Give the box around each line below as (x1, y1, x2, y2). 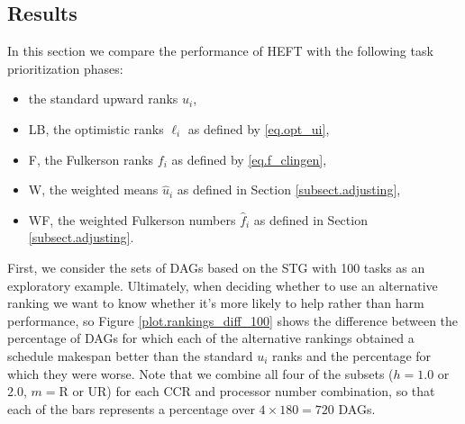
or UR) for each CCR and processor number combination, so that (72, 382, 435, 401)
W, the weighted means (28, 180, 159, 199)
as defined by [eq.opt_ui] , (187, 119, 330, 138)
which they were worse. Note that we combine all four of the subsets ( (7, 364, 394, 383)
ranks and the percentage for (272, 346, 432, 365)
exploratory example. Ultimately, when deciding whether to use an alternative (7, 275, 438, 294)
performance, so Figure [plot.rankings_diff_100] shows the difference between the (7, 311, 459, 329)
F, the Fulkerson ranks (28, 149, 154, 168)
